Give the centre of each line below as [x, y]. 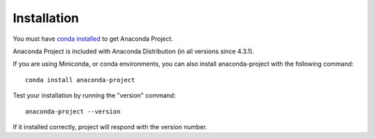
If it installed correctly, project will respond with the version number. [110, 127]
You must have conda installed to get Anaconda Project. [93, 39]
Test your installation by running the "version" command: [94, 95]
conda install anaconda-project [80, 80]
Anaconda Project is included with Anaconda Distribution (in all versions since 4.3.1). [134, 51]
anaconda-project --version [73, 111]
